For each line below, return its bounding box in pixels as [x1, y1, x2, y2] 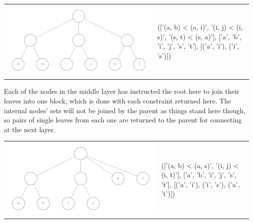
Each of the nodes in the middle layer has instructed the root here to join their [4, 86, 239, 96]
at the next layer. [4, 124, 55, 134]
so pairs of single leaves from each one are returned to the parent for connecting [4, 115, 242, 125]
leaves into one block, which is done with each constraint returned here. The [4, 96, 232, 106]
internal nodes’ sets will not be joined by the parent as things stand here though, [4, 105, 246, 115]
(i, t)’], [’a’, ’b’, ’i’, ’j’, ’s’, [161, 170, 237, 180]
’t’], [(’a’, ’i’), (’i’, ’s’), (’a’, [161, 179, 240, 189]
